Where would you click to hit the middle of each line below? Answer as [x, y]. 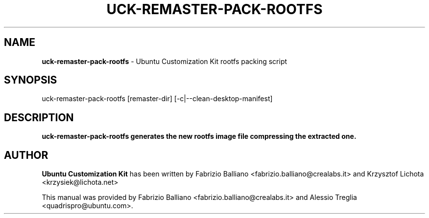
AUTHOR [26, 155]
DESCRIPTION [39, 117]
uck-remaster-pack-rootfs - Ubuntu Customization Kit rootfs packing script [165, 61]
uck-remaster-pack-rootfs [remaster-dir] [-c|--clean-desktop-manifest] [157, 99]
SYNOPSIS [31, 80]
